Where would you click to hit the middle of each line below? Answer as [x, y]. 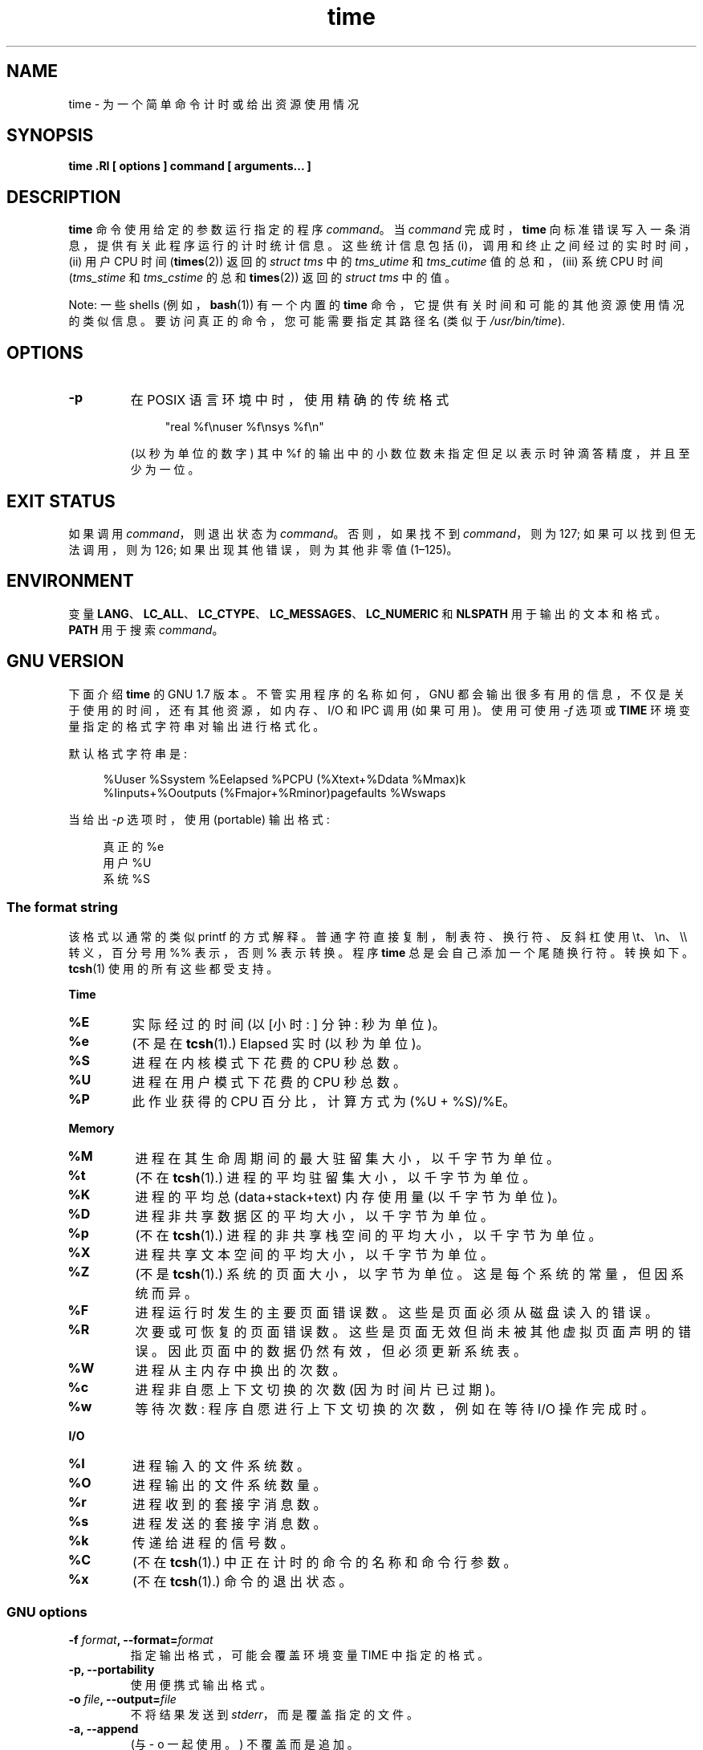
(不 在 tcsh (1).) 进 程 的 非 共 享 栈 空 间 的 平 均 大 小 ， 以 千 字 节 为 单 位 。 [368, 1236]
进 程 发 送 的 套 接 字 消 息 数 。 [230, 1524]
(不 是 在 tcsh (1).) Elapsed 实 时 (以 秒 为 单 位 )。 [280, 1044]
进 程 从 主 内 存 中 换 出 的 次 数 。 [240, 1371]
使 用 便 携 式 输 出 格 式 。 [201, 1685]
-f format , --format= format [141, 1640]
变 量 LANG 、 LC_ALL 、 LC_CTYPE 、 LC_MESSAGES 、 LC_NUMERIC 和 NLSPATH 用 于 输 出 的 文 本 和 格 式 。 [368, 613]
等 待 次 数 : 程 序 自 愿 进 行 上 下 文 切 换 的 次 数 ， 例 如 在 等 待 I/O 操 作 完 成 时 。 [394, 1409]
